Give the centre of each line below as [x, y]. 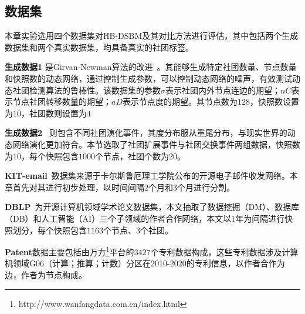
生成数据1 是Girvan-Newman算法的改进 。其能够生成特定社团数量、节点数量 [151, 67]
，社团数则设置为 [54, 113]
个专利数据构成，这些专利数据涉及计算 [224, 251]
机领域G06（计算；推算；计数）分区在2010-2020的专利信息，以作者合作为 [145, 263]
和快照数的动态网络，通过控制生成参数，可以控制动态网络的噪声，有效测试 [148, 78]
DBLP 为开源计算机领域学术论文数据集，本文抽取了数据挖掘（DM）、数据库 [152, 207]
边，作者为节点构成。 [46, 274]
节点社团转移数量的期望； [62, 101]
